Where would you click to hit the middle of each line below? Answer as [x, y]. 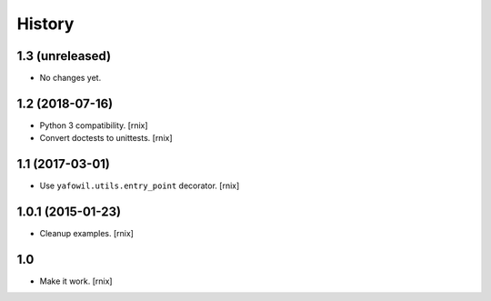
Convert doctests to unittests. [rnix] [106, 138]
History [45, 24]
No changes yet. [70, 78]
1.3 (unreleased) [64, 56]
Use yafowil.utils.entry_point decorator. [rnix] [140, 186]
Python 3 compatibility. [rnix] [94, 125]
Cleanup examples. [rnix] [86, 234]
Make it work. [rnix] [76, 281]
